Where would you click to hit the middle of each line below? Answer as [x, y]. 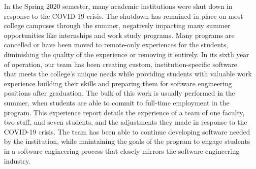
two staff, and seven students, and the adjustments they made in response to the [126, 122]
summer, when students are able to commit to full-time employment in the [117, 102]
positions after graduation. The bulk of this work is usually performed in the [120, 93]
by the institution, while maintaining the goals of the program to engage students [127, 141]
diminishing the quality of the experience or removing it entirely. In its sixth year [127, 54]
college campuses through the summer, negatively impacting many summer [117, 25]
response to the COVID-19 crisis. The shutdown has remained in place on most [124, 16]
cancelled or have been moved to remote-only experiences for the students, [116, 45]
